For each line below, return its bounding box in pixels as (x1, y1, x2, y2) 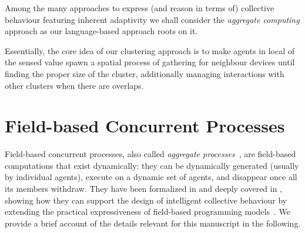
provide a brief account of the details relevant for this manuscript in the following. (5, 217, 301, 229)
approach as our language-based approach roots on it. (5, 25, 198, 37)
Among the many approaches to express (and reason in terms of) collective (5, 2, 274, 14)
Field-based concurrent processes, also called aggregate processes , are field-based (5, 148, 296, 160)
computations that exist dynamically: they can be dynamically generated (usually (5, 159, 299, 171)
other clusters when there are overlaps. (5, 79, 144, 91)
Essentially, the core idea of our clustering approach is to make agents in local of (5, 44, 295, 56)
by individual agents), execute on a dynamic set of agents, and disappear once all (5, 171, 297, 183)
